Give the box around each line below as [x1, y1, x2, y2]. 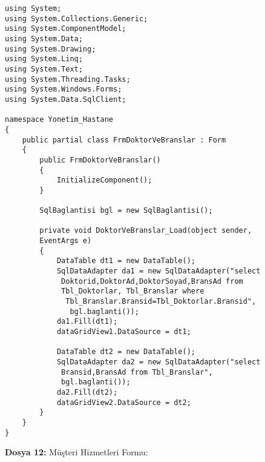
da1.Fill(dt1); [56, 317, 118, 326]
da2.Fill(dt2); [56, 387, 118, 397]
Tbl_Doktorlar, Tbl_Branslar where [61, 287, 204, 296]
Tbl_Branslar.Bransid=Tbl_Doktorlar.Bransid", [65, 297, 257, 306]
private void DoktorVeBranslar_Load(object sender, [39, 226, 252, 235]
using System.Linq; [5, 55, 83, 64]
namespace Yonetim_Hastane [5, 115, 113, 124]
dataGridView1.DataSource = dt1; [56, 327, 191, 336]
